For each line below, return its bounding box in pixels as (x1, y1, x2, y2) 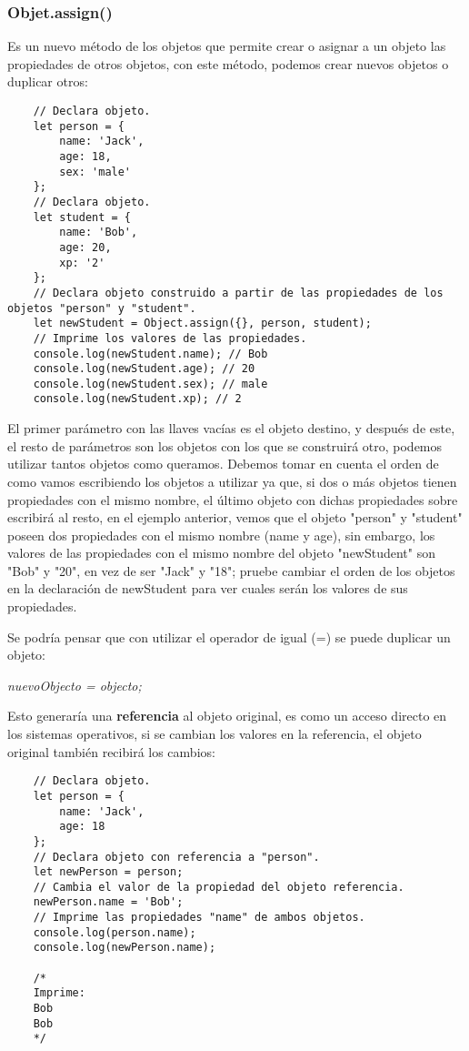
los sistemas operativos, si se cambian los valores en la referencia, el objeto (7, 724, 422, 743)
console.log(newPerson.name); (33, 941, 216, 955)
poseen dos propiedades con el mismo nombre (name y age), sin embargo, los (7, 525, 435, 544)
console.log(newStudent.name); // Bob (33, 347, 268, 360)
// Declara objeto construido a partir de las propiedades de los (33, 286, 444, 299)
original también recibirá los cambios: (7, 742, 215, 761)
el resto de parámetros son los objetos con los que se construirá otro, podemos (7, 436, 443, 455)
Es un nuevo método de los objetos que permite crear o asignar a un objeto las (7, 36, 446, 56)
